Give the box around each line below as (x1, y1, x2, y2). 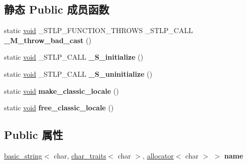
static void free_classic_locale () (4, 102, 114, 113)
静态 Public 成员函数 (4, 2, 109, 17)
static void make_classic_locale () (4, 85, 119, 96)
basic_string (4, 150, 43, 160)
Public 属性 (4, 127, 63, 142)
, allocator (143, 150, 174, 160)
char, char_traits (54, 150, 106, 160)
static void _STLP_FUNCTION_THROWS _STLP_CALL (4, 25, 193, 36)
